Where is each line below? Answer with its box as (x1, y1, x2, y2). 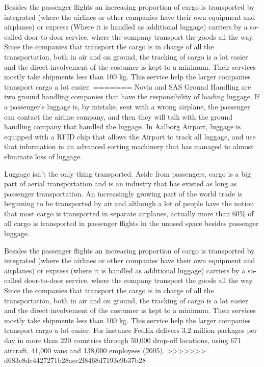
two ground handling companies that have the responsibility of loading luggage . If (4, 91, 259, 102)
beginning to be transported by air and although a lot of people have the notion (4, 198, 254, 209)
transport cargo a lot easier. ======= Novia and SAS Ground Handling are (4, 81, 251, 92)
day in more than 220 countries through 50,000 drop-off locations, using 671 (4, 335, 242, 345)
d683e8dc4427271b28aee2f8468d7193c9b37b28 (4, 355, 146, 365)
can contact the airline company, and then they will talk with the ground (4, 111, 233, 122)
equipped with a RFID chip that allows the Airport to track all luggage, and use (4, 131, 256, 142)
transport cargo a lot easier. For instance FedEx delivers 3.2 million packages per (4, 325, 257, 335)
